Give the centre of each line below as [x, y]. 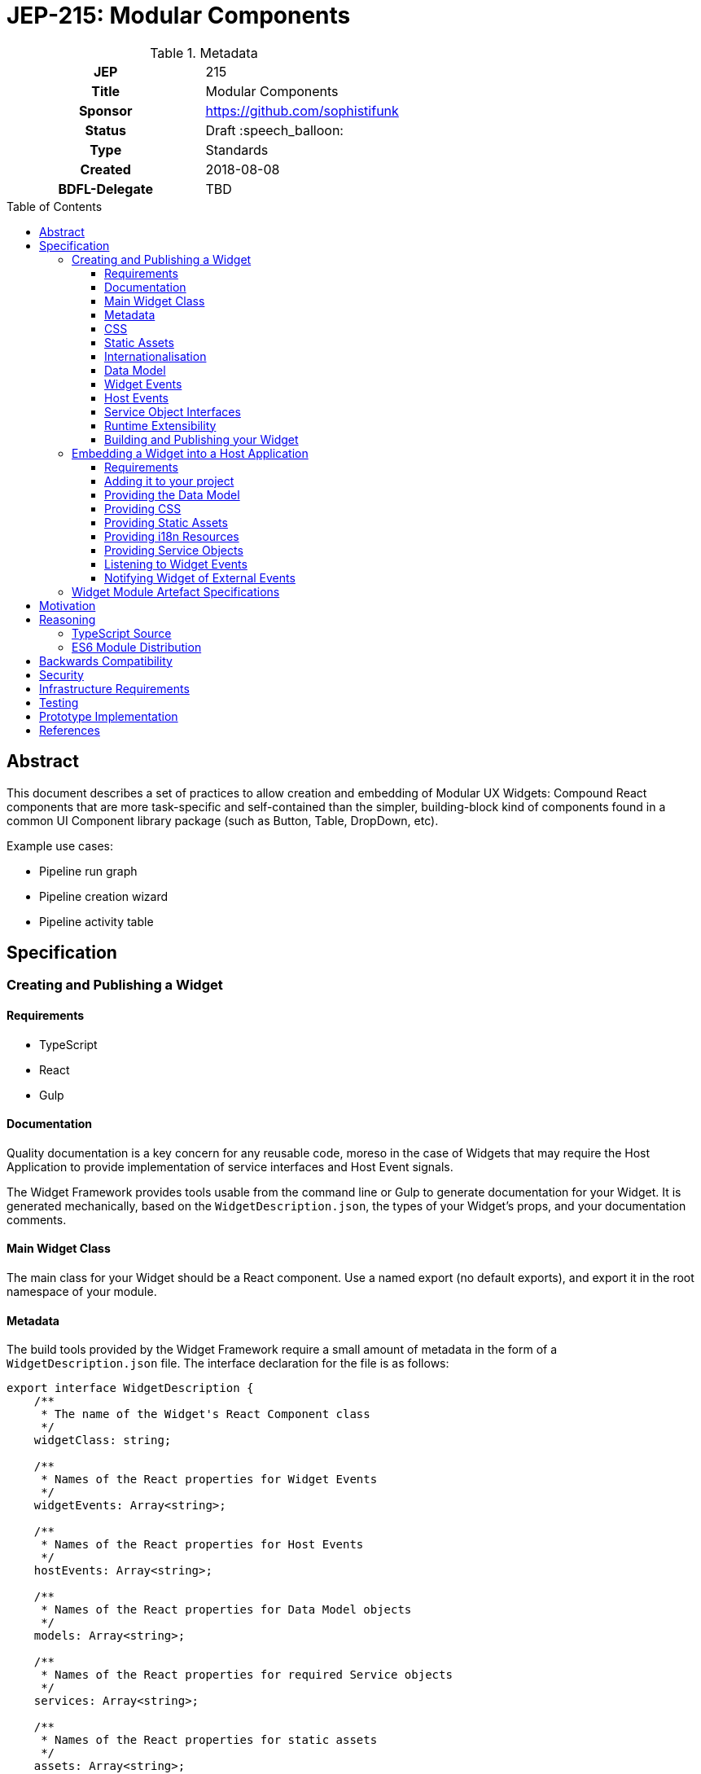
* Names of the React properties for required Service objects [247, 1675]
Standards [237, 149]
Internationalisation [156, 356]
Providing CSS [143, 508]
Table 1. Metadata [204, 53]
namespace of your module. [82, 1292]
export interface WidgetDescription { [130, 1388]
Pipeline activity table [96, 921]
